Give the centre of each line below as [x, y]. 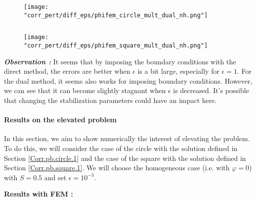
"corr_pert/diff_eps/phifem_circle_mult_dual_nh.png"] [116, 15]
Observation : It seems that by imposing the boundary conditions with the [120, 61]
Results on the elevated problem [60, 120]
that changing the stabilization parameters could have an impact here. [110, 100]
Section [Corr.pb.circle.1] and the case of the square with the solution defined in [125, 158]
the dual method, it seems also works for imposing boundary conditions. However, [128, 80]
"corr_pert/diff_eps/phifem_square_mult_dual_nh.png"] [116, 45]
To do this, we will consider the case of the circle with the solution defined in [121, 148]
